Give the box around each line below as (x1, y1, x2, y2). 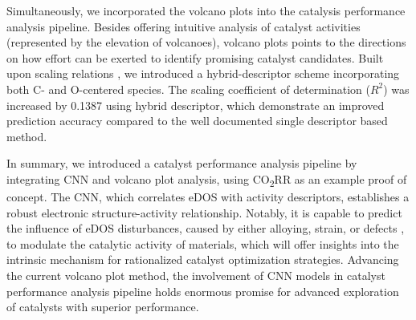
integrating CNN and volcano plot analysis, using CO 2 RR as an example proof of (6, 170, 407, 189)
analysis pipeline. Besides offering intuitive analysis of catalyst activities (6, 18, 361, 34)
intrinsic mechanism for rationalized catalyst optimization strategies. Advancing (6, 251, 399, 268)
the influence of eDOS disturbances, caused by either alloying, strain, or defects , (6, 220, 405, 237)
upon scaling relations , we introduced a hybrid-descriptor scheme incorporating (6, 65, 400, 82)
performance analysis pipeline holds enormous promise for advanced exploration (6, 282, 399, 299)
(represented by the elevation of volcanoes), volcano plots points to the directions (6, 34, 406, 51)
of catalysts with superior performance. (6, 298, 199, 315)
